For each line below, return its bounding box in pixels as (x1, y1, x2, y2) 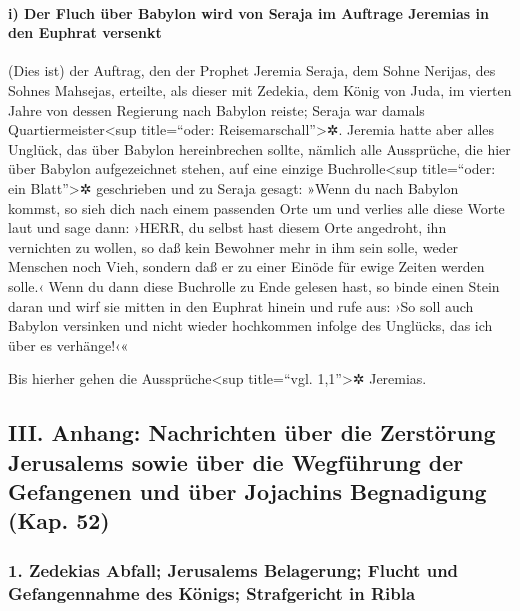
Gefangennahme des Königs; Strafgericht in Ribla (8, 580, 416, 605)
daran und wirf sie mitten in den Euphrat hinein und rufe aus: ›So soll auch (8, 295, 474, 316)
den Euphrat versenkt (8, 22, 162, 43)
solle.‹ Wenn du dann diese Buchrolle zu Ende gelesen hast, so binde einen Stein (8, 275, 500, 296)
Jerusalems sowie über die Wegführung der (8, 446, 464, 477)
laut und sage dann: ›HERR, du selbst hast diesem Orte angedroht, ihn (8, 217, 447, 238)
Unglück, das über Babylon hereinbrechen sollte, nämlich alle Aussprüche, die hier (8, 138, 511, 159)
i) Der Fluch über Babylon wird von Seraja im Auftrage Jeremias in (8, 2, 489, 23)
